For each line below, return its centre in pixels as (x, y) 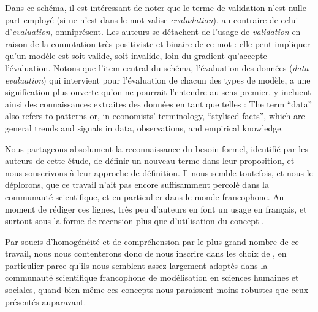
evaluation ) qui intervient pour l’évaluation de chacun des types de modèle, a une (158, 80)
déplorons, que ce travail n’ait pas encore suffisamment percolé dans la (137, 185)
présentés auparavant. (46, 301)
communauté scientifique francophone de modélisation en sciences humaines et (152, 277)
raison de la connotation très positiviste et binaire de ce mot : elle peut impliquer (158, 43)
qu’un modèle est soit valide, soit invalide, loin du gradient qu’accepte (136, 56)
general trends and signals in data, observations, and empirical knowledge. (144, 127)
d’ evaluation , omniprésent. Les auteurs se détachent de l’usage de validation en (153, 32)
